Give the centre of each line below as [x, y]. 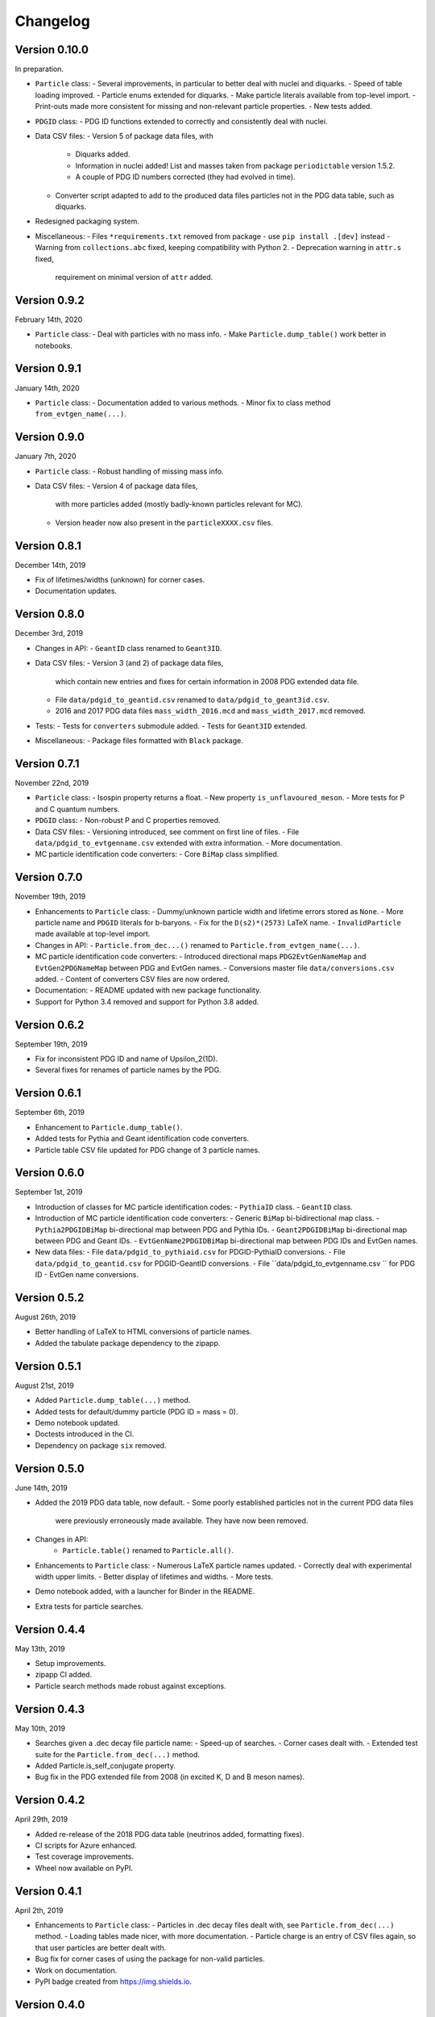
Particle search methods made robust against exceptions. [130, 1685]
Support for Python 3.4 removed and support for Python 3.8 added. [147, 1001]
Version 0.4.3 [50, 1709]
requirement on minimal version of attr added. [134, 277]
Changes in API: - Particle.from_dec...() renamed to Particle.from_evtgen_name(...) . [197, 945]
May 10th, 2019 [40, 1728]
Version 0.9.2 [50, 300]
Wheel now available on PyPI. [84, 1868]
